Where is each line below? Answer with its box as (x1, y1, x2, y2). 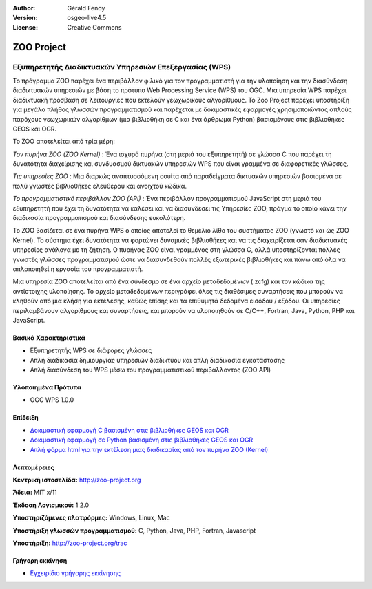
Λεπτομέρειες (12, 463, 54, 471)
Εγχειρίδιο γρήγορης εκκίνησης (30, 569, 121, 577)
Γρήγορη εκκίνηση (12, 557, 68, 564)
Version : (12, 14, 38, 22)
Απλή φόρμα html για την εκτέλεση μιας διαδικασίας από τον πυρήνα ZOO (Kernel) (30, 445, 269, 453)
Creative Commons (67, 23, 122, 31)
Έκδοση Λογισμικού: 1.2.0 (12, 501, 90, 509)
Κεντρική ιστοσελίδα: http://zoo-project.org (12, 475, 141, 484)
